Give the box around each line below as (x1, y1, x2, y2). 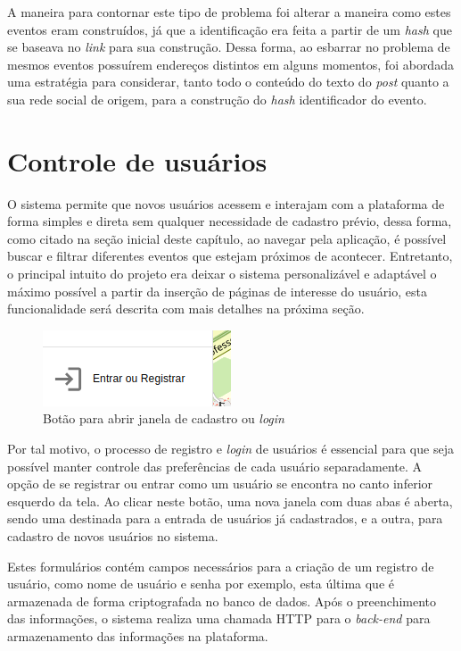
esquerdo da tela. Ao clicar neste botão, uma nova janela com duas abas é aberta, (7, 491, 453, 510)
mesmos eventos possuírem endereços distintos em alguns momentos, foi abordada (7, 54, 454, 73)
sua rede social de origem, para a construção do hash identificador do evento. (7, 89, 427, 108)
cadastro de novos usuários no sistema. (7, 527, 218, 545)
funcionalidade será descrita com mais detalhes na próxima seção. (7, 299, 365, 318)
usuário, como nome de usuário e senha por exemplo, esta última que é (7, 574, 394, 593)
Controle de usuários (7, 142, 268, 179)
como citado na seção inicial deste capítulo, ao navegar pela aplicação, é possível (7, 229, 447, 247)
